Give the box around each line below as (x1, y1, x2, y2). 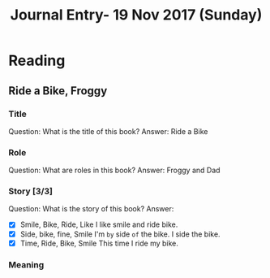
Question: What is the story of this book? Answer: (8, 204, 174, 214)
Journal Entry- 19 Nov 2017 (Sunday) (10, 6, 263, 24)
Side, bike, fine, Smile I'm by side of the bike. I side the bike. (19, 229, 221, 239)
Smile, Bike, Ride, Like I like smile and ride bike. (19, 219, 178, 229)
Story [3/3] (8, 185, 54, 197)
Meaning (8, 258, 45, 270)
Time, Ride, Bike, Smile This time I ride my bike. (19, 238, 178, 248)
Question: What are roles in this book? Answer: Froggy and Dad (8, 165, 221, 176)
